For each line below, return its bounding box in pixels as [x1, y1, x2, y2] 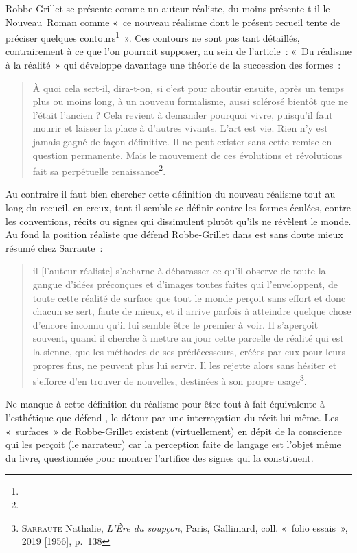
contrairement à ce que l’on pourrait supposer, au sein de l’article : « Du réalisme [5, 44, 352, 58]
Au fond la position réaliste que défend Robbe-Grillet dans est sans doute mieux [5, 227, 343, 242]
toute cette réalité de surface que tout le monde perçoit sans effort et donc [32, 290, 346, 305]
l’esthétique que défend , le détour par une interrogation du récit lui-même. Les [5, 410, 339, 424]
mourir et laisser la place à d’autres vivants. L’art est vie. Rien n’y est [32, 121, 328, 135]
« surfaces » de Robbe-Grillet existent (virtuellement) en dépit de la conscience [5, 423, 342, 438]
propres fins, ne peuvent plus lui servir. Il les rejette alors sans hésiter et [32, 357, 337, 372]
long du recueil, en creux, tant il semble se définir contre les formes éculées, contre [5, 200, 351, 215]
